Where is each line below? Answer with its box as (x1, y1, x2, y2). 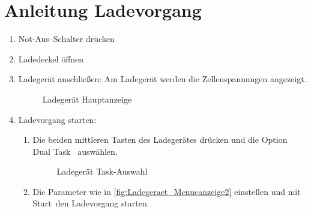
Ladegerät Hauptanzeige (42, 92, 132, 105)
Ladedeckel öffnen (18, 52, 84, 65)
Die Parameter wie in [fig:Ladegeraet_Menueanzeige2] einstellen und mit (32, 185, 301, 197)
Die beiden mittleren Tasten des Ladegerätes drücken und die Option (32, 133, 288, 146)
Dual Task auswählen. (32, 145, 118, 157)
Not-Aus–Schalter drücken (18, 32, 115, 45)
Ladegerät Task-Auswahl (56, 165, 148, 178)
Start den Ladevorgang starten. (32, 197, 149, 209)
